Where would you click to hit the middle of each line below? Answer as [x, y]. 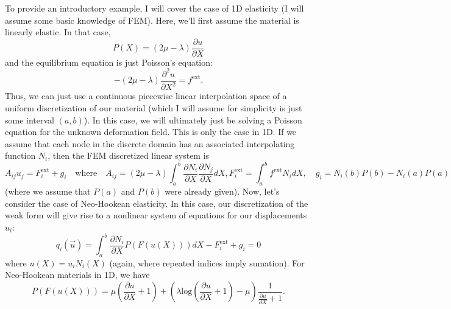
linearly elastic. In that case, [58, 32]
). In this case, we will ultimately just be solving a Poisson [193, 120]
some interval [30, 120]
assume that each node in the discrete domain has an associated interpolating [150, 143]
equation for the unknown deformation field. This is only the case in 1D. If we [151, 132]
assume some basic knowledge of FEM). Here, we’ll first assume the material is [152, 20]
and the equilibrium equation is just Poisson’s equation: [109, 62]
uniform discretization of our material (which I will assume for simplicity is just [154, 107]
